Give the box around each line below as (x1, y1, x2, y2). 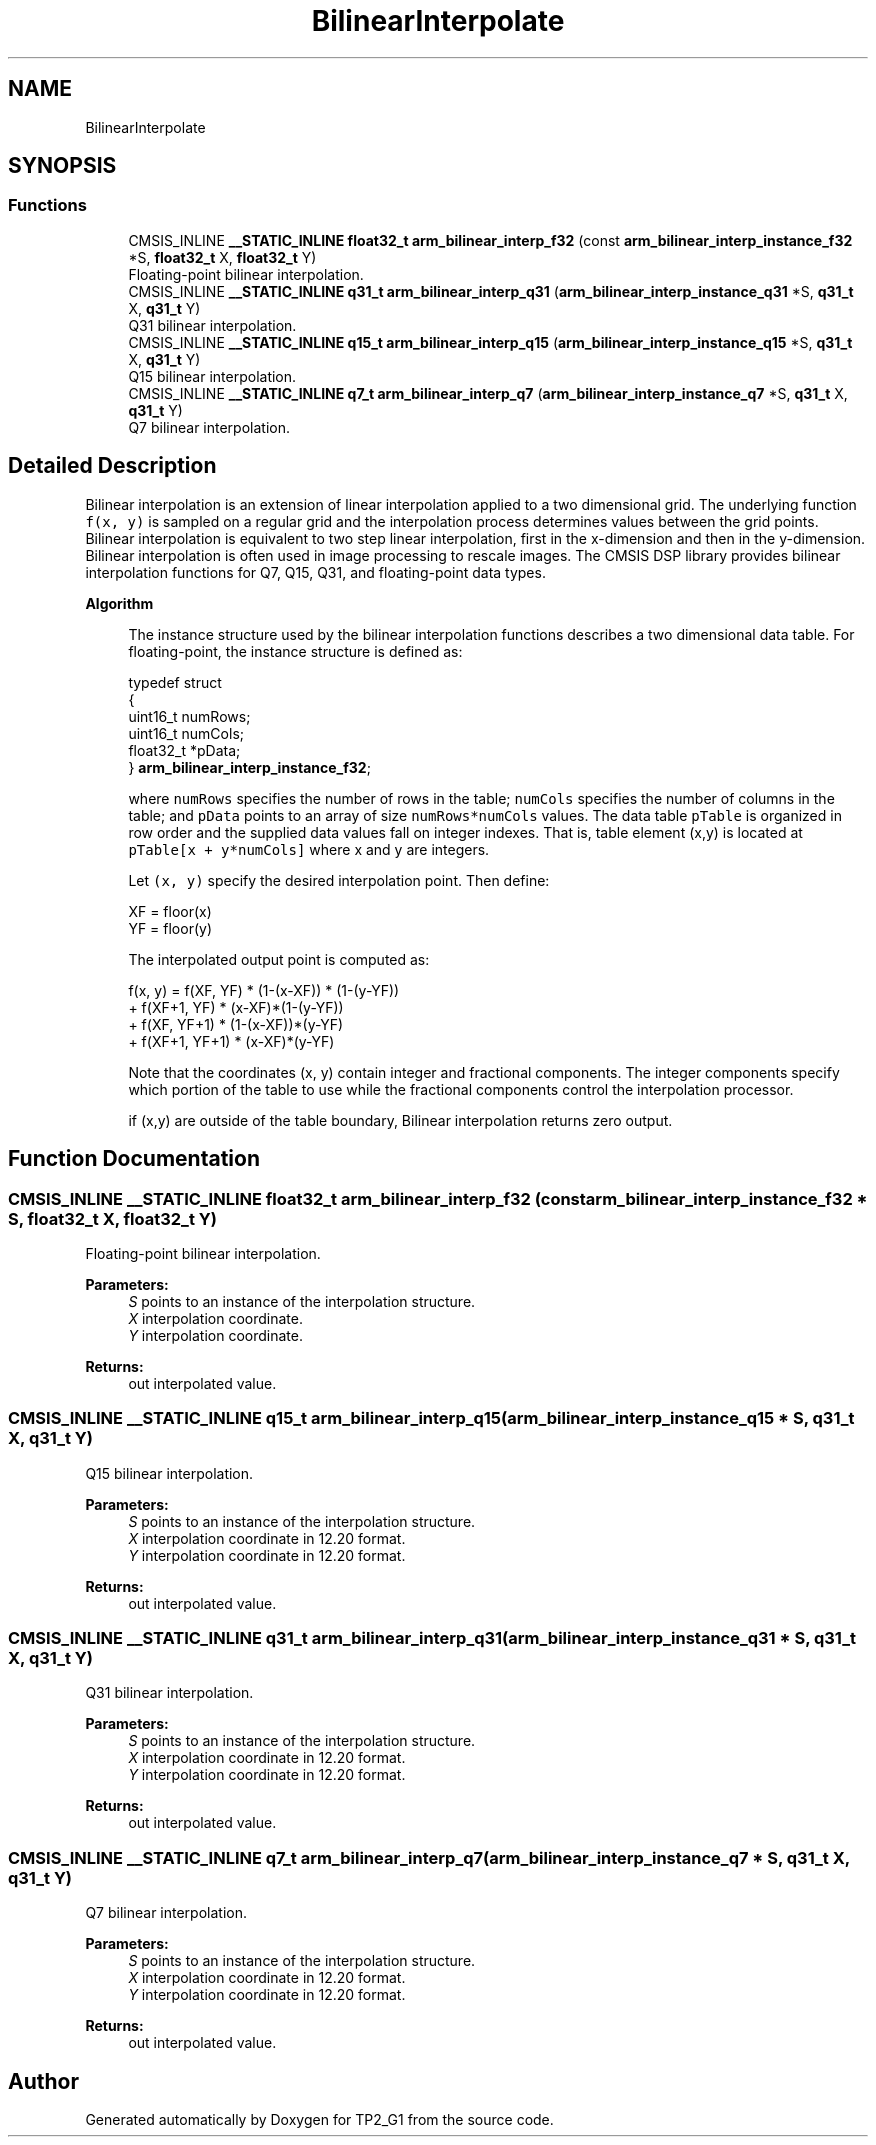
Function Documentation (8, 1146, 260, 1172)
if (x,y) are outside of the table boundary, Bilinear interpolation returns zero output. (128, 1111, 673, 1129)
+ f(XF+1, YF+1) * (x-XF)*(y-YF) (128, 1032, 335, 1050)
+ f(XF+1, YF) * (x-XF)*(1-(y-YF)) (128, 998, 344, 1016)
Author (8, 2068, 79, 2094)
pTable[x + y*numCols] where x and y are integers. (128, 840, 490, 858)
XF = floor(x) (128, 902, 212, 920)
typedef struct (128, 673, 222, 691)
